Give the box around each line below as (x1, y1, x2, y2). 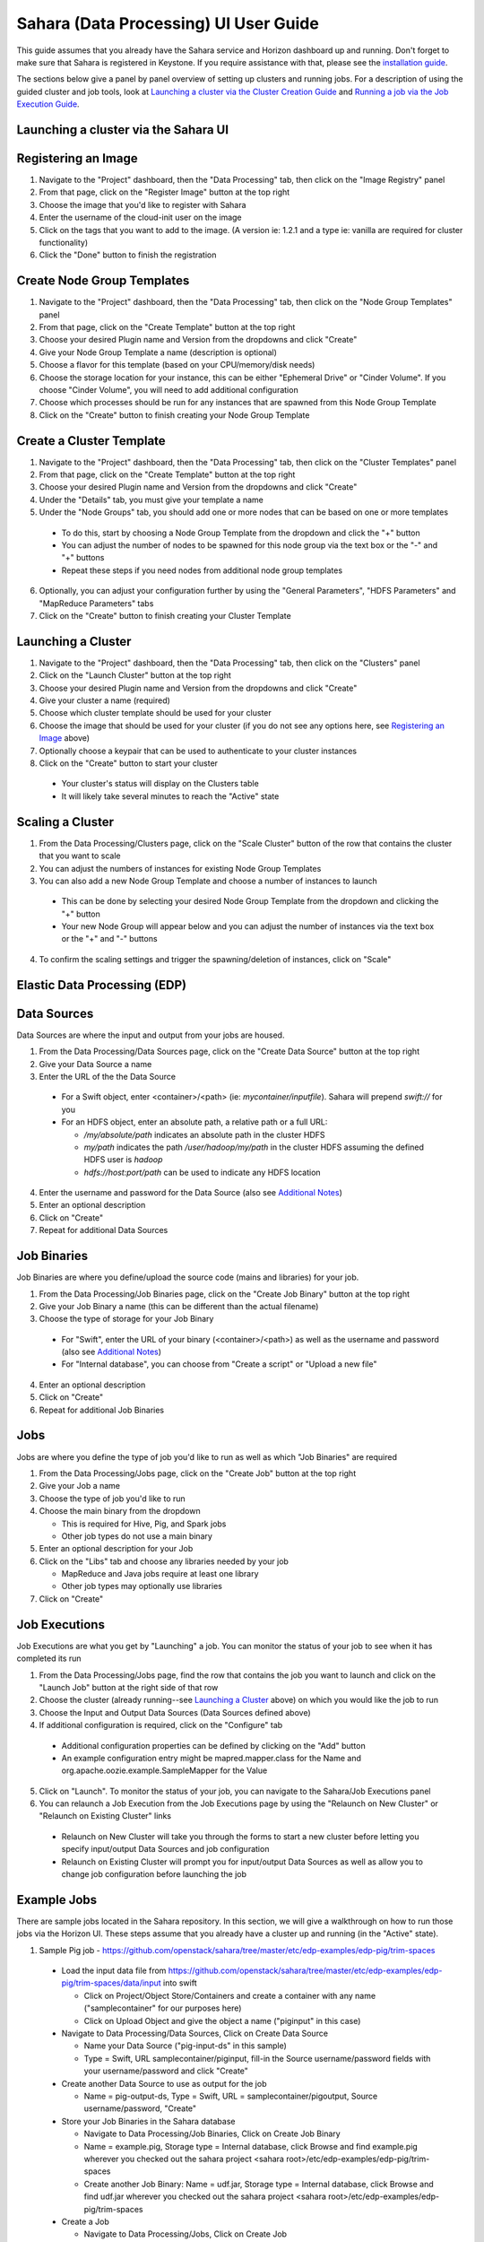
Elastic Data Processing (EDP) (16, 978, 187, 993)
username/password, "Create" (83, 2103, 197, 2114)
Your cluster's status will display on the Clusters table (61, 778, 259, 789)
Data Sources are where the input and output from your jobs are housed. (16, 1030, 285, 1040)
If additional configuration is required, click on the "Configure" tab (39, 1720, 283, 1731)
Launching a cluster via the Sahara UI (16, 122, 229, 137)
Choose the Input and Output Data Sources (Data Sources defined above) (39, 1707, 311, 1717)
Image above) (39, 733, 90, 743)
